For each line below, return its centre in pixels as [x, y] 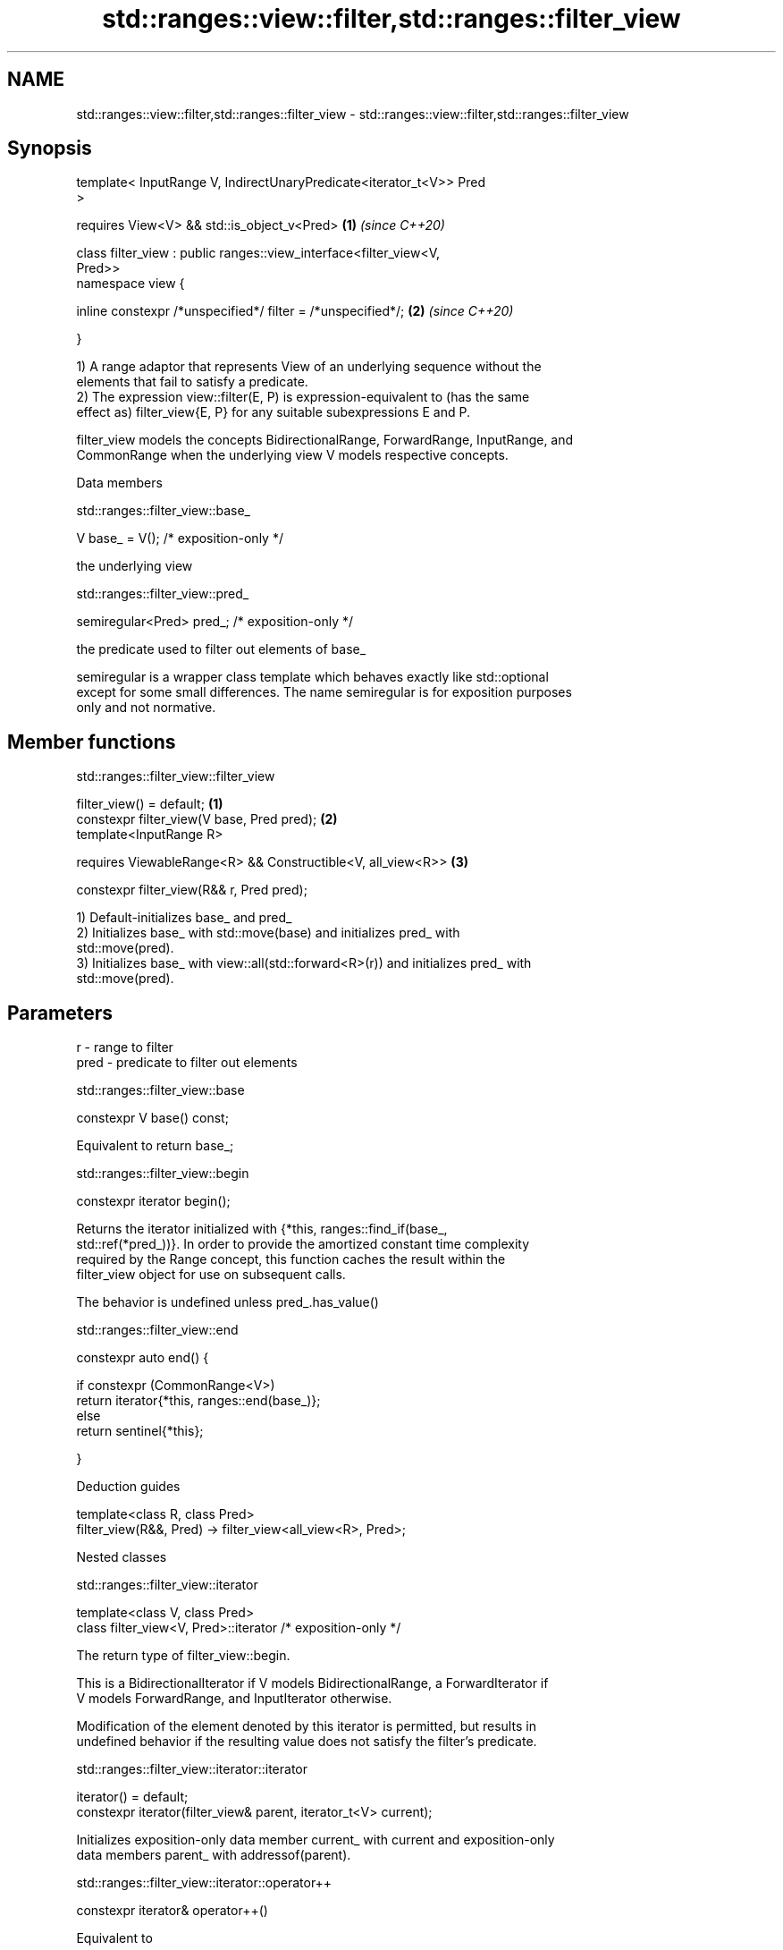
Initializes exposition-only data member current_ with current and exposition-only [316, 1840]
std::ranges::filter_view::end [157, 1330]
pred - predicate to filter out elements [187, 1063]
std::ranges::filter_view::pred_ [163, 594]
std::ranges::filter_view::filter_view [176, 776]
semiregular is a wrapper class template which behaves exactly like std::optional [312, 677]
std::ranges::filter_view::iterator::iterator [192, 1769]
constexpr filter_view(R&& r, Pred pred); [192, 890]
